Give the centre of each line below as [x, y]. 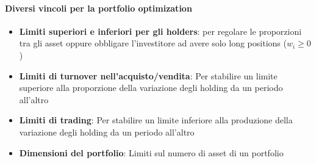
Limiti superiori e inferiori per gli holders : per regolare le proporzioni [160, 31]
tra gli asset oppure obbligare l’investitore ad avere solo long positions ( [153, 43]
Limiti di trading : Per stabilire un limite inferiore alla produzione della [156, 120]
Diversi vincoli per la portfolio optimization [99, 8]
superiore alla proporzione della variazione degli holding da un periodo [151, 88]
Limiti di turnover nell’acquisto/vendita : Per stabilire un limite [148, 75]
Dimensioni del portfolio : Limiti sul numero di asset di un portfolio [151, 152]
